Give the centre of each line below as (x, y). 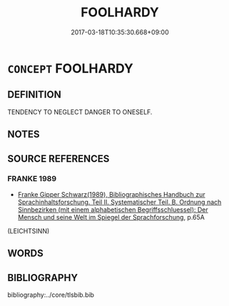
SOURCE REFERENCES (58, 159)
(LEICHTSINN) (29, 231)
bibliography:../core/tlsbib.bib (51, 295)
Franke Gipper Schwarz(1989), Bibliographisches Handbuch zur (111, 194)
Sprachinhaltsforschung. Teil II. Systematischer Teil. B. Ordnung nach (119, 202)
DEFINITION (35, 95)
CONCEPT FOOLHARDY (71, 68)
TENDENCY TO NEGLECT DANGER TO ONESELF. (80, 112)
